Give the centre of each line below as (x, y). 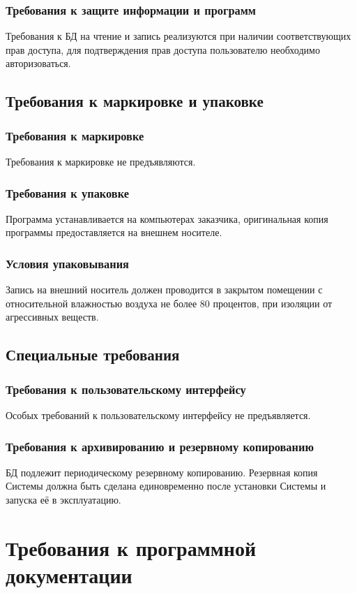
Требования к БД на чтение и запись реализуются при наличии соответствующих (178, 36)
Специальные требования (93, 354)
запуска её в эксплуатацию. (63, 499)
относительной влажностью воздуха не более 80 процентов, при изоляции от (169, 303)
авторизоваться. (38, 63)
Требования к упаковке (67, 192)
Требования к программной (131, 547)
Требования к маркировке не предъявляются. (101, 161)
